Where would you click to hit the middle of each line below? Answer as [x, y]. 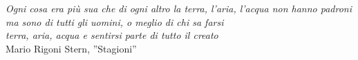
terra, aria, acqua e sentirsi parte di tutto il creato [112, 35]
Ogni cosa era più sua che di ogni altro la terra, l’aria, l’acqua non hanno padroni [179, 8]
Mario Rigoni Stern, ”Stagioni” [71, 48]
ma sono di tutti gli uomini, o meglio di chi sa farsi [115, 21]
